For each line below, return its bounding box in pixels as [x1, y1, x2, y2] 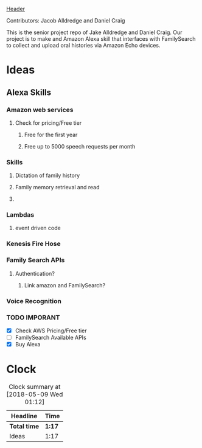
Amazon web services [6, 105, 74, 114]
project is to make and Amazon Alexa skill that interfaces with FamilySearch [6, 35, 196, 42]
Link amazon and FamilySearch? [24, 281, 105, 289]
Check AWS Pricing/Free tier [15, 327, 87, 334]
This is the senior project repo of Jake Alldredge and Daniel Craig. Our [6, 29, 183, 36]
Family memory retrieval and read [15, 184, 100, 191]
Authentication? [15, 270, 55, 277]
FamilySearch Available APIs [15, 334, 86, 341]
